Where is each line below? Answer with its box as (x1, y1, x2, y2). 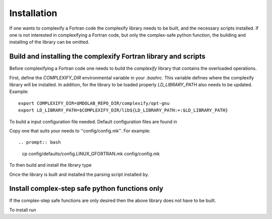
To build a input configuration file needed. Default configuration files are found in (9, 119, 177, 125)
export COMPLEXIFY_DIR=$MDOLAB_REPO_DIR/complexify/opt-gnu (18, 100, 170, 106)
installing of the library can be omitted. (9, 39, 90, 45)
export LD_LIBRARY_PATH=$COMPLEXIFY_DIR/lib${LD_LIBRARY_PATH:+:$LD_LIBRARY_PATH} (18, 107, 228, 113)
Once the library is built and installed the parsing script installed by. (9, 171, 149, 177)
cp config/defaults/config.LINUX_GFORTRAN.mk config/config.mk (22, 151, 160, 157)
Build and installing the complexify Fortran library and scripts (9, 52, 206, 61)
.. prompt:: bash (18, 140, 61, 145)
